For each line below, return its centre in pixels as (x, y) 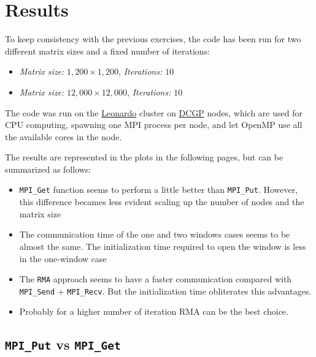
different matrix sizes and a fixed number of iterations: (108, 51)
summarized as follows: (48, 169)
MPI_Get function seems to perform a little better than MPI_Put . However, (159, 190)
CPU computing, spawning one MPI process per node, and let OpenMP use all (154, 125)
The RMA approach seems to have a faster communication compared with (156, 279)
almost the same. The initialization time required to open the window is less (163, 246)
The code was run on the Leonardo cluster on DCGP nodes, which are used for (154, 112)
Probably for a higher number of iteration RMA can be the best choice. (154, 311)
